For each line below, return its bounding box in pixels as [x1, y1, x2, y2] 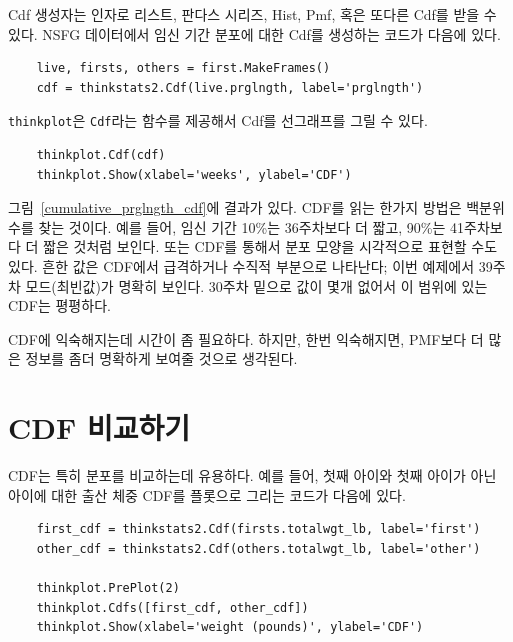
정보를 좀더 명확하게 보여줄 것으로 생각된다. [25, 348, 298, 369]
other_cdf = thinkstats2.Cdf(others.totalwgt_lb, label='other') [36, 541, 481, 556]
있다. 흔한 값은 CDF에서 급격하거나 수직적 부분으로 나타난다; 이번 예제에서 [8, 256, 475, 276]
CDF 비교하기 [8, 407, 191, 448]
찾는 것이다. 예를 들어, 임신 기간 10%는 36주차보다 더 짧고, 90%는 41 [38, 216, 465, 237]
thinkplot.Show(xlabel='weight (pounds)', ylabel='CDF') [36, 620, 424, 635]
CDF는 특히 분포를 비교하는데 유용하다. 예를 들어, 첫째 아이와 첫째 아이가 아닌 [8, 465, 497, 486]
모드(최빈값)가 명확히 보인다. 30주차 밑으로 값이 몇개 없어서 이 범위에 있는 [25, 275, 488, 296]
